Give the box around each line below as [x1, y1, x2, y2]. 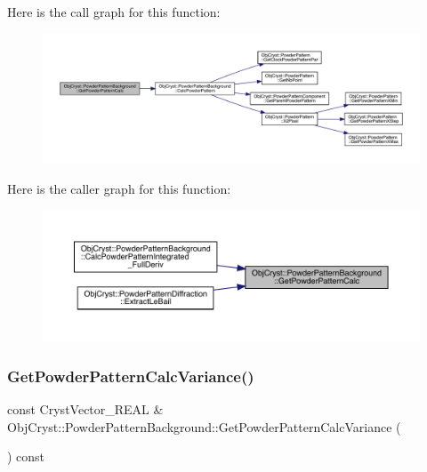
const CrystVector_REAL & [7, 400, 164, 419]
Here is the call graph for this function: [7, 3, 221, 20]
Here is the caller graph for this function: [7, 179, 231, 197]
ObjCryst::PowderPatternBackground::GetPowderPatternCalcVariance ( [7, 417, 401, 436]
